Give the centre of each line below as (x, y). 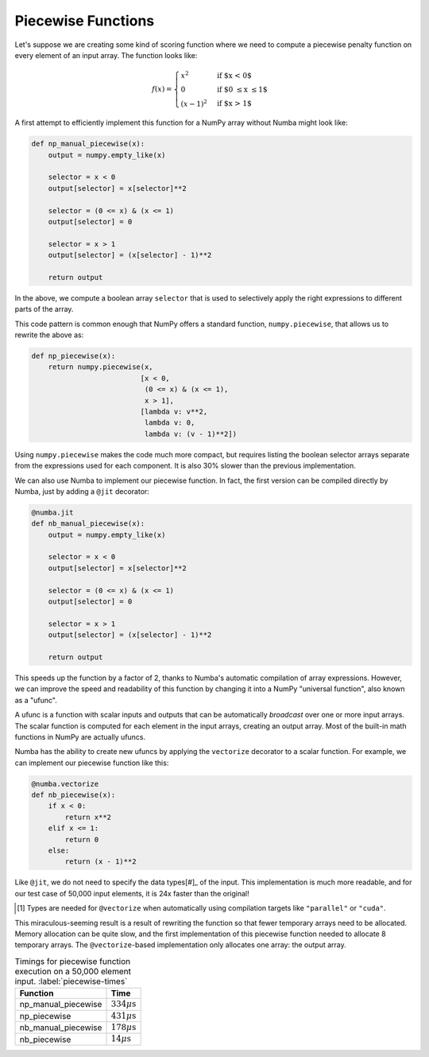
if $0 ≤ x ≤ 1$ (242, 89)
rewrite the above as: (49, 335)
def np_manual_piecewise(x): (88, 144)
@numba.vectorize (65, 784)
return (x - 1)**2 (100, 862)
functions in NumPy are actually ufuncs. (80, 736)
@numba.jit (52, 512)
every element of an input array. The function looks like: (106, 55)
